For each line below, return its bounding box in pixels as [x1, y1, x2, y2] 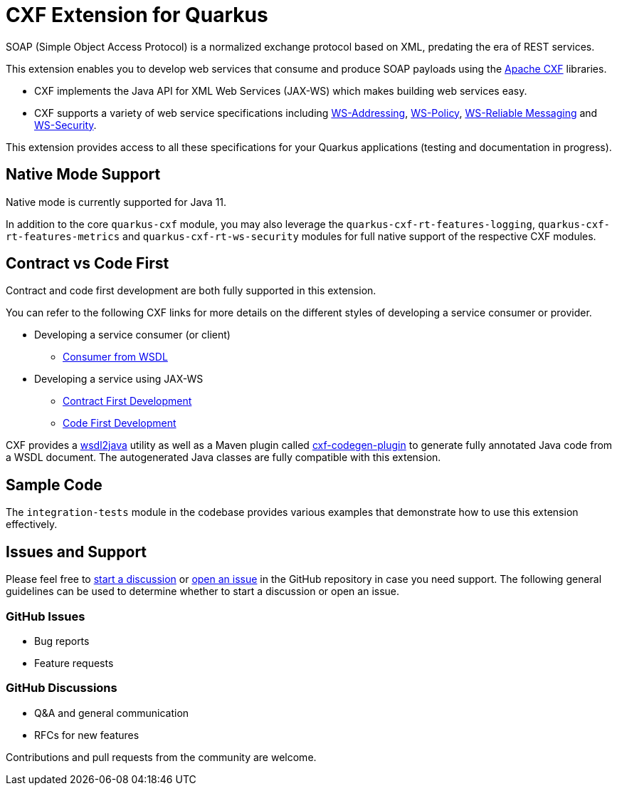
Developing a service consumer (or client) [34, 329, 231, 341]
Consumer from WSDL [63, 351, 168, 363]
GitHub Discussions [6, 681, 117, 696]
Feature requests [34, 656, 114, 669]
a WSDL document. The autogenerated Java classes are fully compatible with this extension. [6, 451, 441, 464]
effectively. [6, 518, 58, 531]
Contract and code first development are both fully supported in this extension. [6, 284, 376, 297]
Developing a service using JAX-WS [34, 373, 204, 386]
